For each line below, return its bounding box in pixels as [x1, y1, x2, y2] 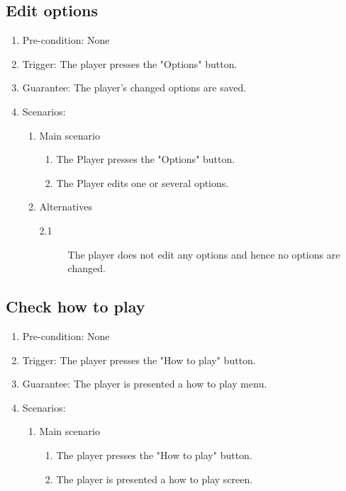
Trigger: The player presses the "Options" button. [22, 56, 238, 71]
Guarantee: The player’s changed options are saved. [22, 80, 247, 95]
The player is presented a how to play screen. [56, 471, 253, 486]
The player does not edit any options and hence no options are [67, 247, 340, 261]
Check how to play [6, 295, 145, 317]
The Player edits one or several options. [56, 175, 229, 190]
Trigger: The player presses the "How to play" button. [22, 352, 256, 367]
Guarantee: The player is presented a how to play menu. [22, 376, 267, 391]
